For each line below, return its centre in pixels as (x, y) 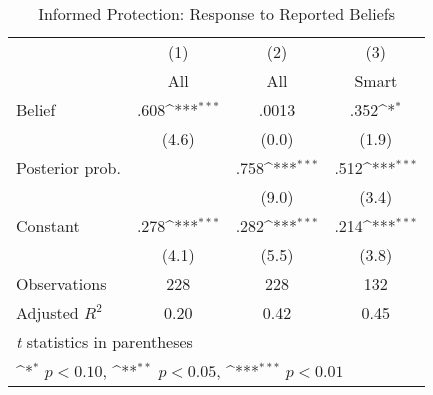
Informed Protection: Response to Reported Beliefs (216, 13)
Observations (61, 283)
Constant (48, 225)
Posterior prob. (68, 167)
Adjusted (47, 312)
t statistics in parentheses (104, 341)
